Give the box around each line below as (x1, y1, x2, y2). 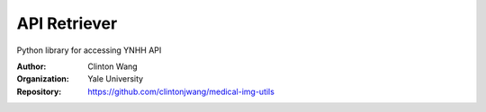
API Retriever (16, 13, 118, 33)
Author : (16, 61, 47, 72)
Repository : (16, 86, 62, 97)
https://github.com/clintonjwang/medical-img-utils (87, 86, 274, 97)
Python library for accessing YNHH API (16, 45, 162, 56)
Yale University (87, 73, 144, 84)
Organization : (16, 73, 69, 84)
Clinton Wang (87, 61, 139, 72)
